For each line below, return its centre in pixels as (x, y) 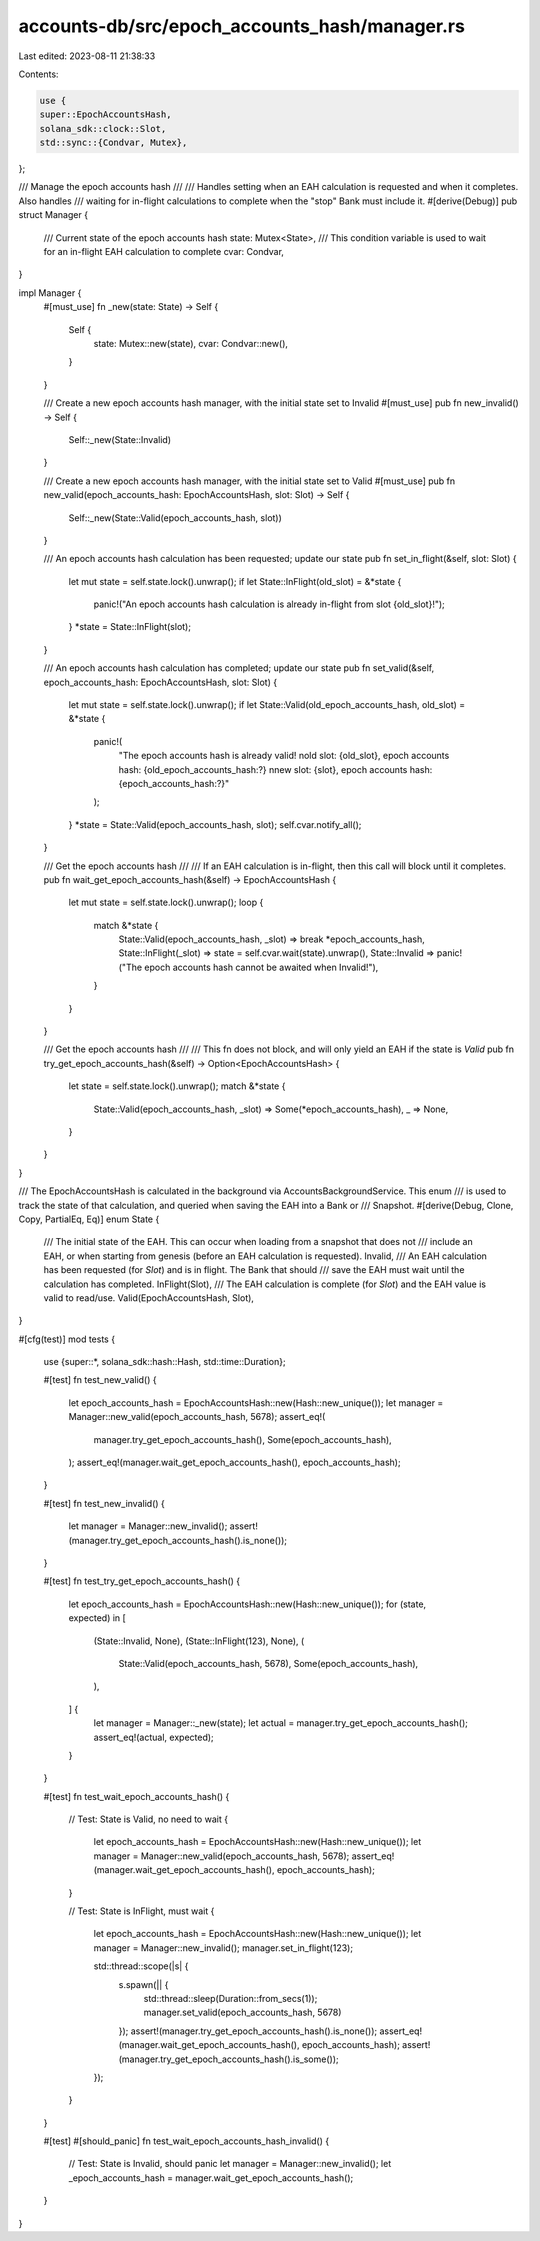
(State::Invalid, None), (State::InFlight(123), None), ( (199, 1641)
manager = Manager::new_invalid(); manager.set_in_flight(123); (223, 1947)
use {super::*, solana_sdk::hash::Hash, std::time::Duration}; (164, 1362)
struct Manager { (53, 215)
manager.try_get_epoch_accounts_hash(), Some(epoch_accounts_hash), (242, 1439)
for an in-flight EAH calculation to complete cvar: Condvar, (164, 252)
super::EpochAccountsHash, (105, 114)
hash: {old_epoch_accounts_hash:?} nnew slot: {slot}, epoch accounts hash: (275, 769)
